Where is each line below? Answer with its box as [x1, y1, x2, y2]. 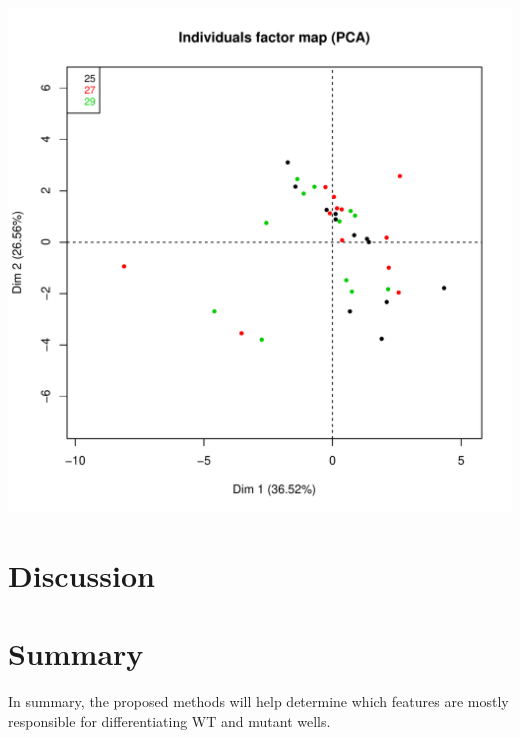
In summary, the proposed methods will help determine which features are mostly [8, 691, 509, 712]
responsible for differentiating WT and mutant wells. [8, 710, 331, 731]
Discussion [8, 554, 155, 595]
